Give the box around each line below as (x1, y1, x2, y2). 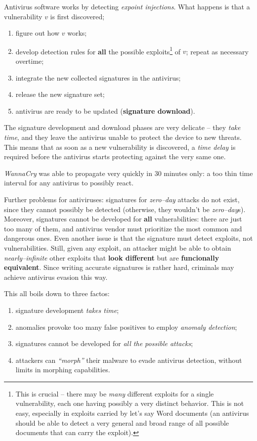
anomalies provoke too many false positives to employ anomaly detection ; (15, 321, 237, 332)
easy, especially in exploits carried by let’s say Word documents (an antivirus (15, 408, 249, 418)
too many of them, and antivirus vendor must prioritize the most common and (4, 223, 242, 233)
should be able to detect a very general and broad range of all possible (15, 417, 229, 428)
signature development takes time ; (15, 305, 119, 315)
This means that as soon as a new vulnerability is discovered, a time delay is (4, 141, 236, 152)
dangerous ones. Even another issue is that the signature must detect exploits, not (4, 233, 253, 243)
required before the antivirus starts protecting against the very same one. (4, 151, 226, 162)
